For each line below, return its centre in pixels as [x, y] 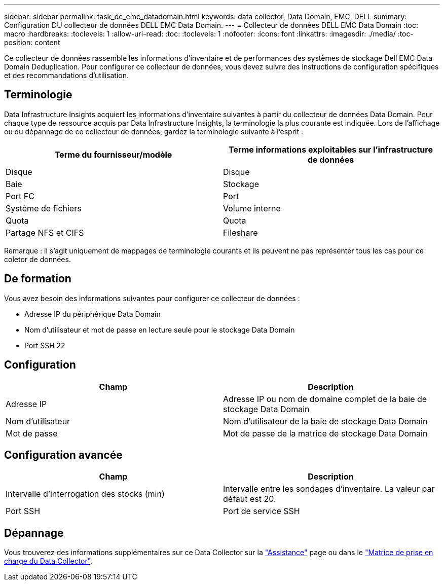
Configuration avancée [63, 455]
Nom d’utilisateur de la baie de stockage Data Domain [325, 421]
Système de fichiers [44, 208]
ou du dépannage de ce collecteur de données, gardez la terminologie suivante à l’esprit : [154, 131]
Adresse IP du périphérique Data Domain [92, 314]
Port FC [20, 196]
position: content [32, 42]
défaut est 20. [250, 499]
